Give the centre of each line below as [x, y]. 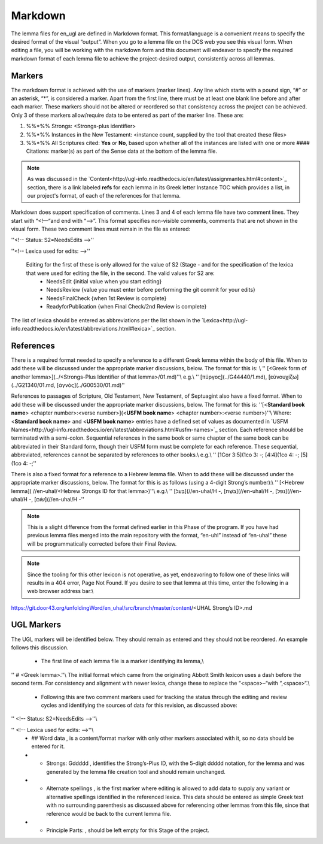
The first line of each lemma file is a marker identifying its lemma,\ [122, 661]
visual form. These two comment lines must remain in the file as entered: [101, 229]
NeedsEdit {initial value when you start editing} [104, 282]
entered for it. [48, 746]
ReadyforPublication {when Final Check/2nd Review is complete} [127, 307]
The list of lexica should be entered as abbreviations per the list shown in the [106, 320]
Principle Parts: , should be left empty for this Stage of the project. [128, 830]
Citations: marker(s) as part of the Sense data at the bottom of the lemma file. [122, 151]
